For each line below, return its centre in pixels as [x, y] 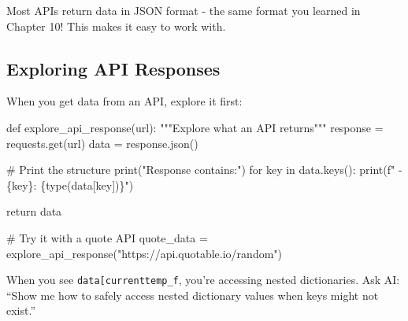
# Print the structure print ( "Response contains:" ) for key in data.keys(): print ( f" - [204, 170]
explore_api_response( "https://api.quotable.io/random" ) [145, 253]
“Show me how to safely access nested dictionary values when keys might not [193, 295]
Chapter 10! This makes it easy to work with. [116, 26]
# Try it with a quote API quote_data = [107, 237]
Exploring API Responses [113, 68]
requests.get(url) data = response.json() [102, 143]
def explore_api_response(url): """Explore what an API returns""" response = [195, 127]
